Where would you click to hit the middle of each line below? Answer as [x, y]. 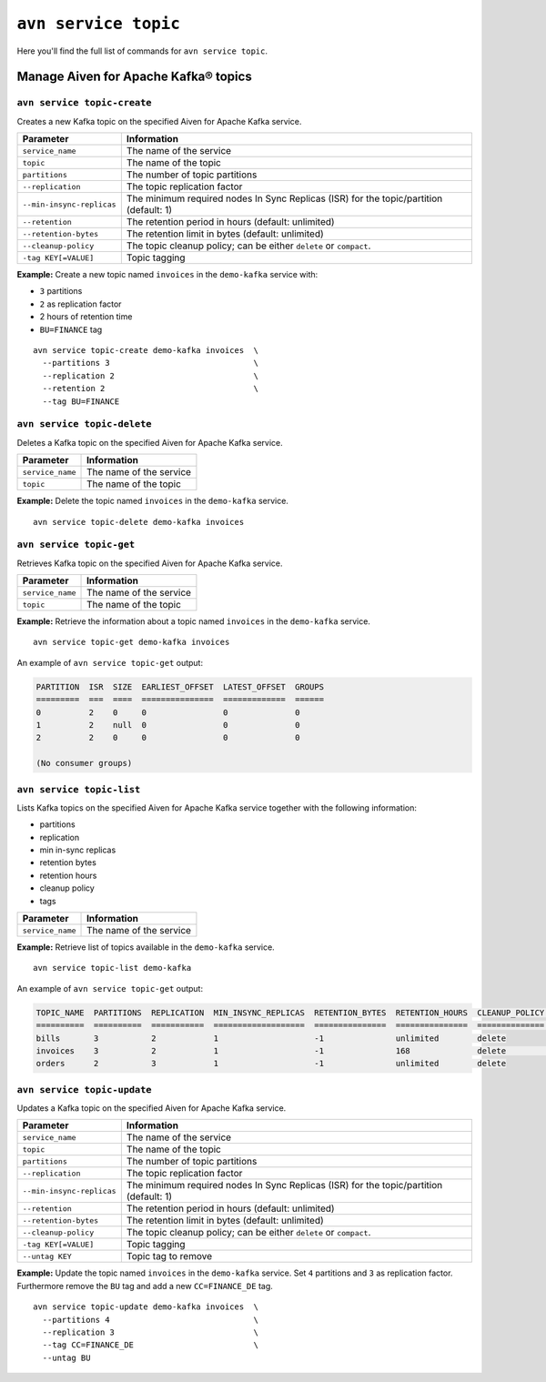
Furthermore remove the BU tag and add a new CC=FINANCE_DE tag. [145, 1286]
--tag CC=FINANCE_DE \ [151, 1345]
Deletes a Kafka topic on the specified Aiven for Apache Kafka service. [150, 442]
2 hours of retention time [86, 317]
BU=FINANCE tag [71, 329]
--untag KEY [47, 1256]
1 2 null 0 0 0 [168, 725]
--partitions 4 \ [151, 1320]
